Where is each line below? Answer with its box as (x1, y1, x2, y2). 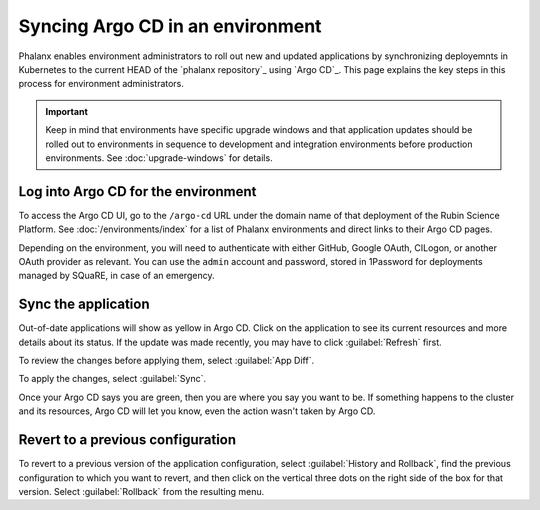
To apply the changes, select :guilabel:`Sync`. (18, 373, 207, 385)
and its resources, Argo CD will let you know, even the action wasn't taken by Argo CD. (18, 405, 376, 417)
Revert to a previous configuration (18, 431, 237, 449)
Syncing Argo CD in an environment (18, 15, 322, 37)
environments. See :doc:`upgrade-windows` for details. (45, 151, 274, 164)
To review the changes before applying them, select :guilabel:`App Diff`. (18, 355, 315, 367)
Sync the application (18, 296, 150, 313)
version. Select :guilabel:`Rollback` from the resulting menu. (18, 485, 265, 497)
